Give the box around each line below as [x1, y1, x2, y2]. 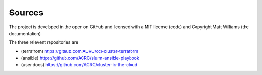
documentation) [9, 30, 41, 36]
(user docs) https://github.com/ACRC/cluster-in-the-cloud [21, 62, 138, 67]
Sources [9, 7, 44, 18]
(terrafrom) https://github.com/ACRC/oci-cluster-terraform [21, 48, 138, 54]
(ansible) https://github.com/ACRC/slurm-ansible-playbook [21, 55, 139, 61]
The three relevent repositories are [9, 39, 79, 45]
